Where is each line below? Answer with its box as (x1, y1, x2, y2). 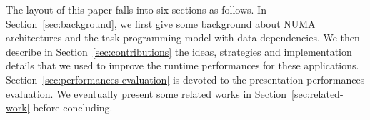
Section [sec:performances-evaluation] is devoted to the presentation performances (6, 71, 365, 86)
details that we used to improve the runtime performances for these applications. (6, 58, 359, 73)
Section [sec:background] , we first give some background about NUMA (6, 16, 316, 31)
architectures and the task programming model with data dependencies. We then (6, 30, 360, 45)
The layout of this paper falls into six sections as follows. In (6, 2, 266, 16)
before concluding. (33, 100, 113, 115)
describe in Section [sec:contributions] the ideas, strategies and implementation (6, 44, 352, 59)
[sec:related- (291, 86, 344, 101)
